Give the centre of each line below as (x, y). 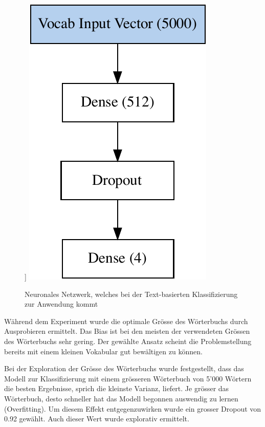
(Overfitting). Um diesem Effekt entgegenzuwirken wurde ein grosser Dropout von (133, 408)
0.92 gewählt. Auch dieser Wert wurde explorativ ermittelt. (97, 419)
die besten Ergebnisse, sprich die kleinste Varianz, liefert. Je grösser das (117, 388)
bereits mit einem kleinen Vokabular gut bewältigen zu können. (103, 351)
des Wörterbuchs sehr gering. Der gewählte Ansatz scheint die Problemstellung (128, 341)
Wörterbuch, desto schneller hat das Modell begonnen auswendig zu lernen (121, 398)
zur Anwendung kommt (61, 304)
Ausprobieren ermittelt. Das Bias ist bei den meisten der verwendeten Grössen (127, 331)
